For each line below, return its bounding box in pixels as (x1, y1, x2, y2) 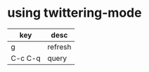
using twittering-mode (7, 5, 142, 21)
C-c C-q (11, 53, 41, 63)
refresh (47, 42, 72, 52)
